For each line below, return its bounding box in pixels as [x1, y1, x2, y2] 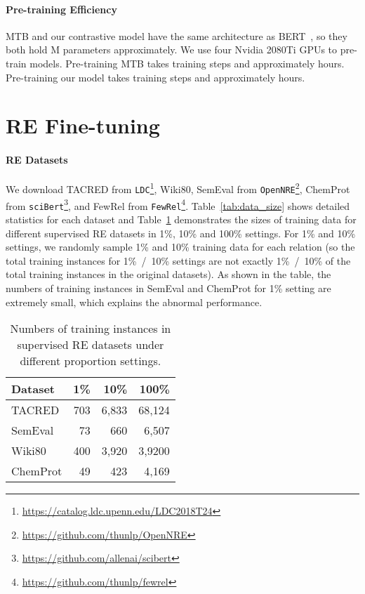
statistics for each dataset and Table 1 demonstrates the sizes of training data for [6, 211, 357, 226]
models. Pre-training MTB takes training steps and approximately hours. [29, 55, 345, 70]
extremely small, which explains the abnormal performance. [6, 294, 263, 309]
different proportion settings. [20, 352, 161, 369]
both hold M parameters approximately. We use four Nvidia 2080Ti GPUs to [6, 42, 338, 57]
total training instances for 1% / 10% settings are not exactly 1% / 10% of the [6, 253, 351, 268]
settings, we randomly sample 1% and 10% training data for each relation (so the [6, 239, 355, 254]
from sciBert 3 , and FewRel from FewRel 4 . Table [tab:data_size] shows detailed [6, 196, 350, 213]
